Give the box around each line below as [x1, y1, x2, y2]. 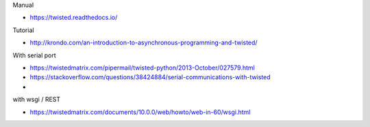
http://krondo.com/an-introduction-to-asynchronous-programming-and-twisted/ [29, 38, 258, 47]
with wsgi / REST [12, 96, 61, 104]
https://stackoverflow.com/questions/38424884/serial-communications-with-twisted [29, 73, 271, 81]
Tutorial [12, 26, 34, 34]
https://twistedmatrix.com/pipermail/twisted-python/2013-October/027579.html [29, 63, 255, 72]
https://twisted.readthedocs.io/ [29, 14, 118, 22]
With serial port [12, 51, 56, 59]
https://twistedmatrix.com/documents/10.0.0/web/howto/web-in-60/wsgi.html [29, 108, 251, 116]
